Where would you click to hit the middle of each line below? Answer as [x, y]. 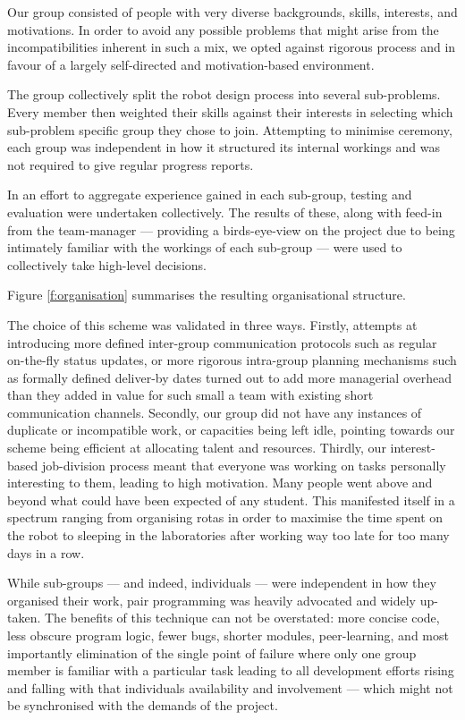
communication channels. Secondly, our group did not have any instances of [215, 412]
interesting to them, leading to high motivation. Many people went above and [220, 483]
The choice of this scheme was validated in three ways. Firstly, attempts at [212, 324]
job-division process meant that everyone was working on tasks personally [244, 465]
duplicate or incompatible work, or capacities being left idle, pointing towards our [231, 430]
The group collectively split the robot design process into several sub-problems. [224, 94]
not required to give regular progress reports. [131, 164]
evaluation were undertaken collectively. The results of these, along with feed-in [225, 212]
